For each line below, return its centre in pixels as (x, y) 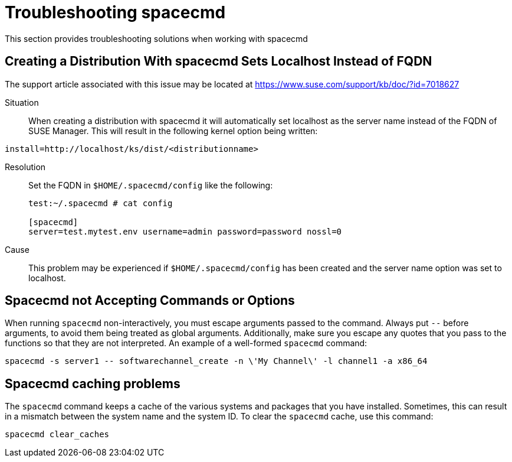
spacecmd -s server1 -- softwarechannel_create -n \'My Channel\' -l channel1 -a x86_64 (216, 361)
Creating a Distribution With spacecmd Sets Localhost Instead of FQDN (219, 61)
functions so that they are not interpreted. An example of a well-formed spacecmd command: (186, 343)
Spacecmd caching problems (93, 383)
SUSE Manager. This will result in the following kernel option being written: (173, 131)
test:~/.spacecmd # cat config (101, 203)
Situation (22, 102)
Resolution (25, 167)
